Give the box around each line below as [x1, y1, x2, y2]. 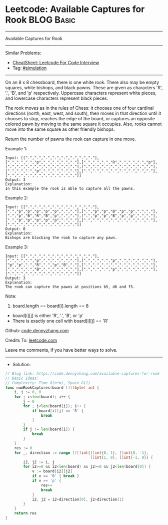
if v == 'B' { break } [31, 473, 79, 479]
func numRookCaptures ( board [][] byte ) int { [5, 385, 99, 390]
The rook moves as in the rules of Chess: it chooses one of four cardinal [5, 105, 154, 111]
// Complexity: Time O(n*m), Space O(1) [5, 380, 91, 385]
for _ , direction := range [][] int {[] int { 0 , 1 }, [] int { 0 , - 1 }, [14, 450, 149, 455]
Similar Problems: [5, 50, 41, 56]
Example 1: [5, 145, 27, 151]
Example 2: [5, 194, 28, 201]
